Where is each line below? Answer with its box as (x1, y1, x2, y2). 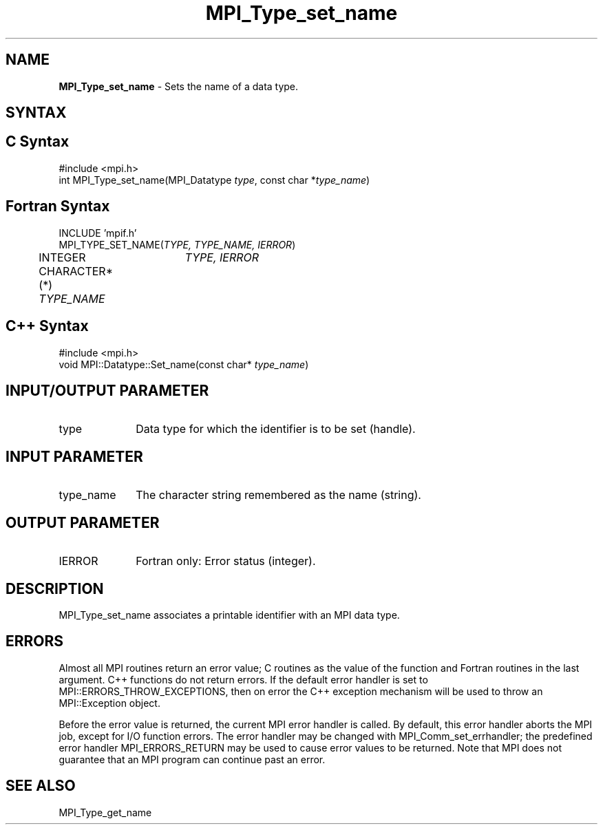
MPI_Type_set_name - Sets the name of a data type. (59, 80, 299, 92)
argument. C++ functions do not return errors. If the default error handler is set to (59, 673, 428, 685)
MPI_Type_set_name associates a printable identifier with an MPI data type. (59, 608, 400, 621)
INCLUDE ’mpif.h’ (59, 226, 137, 239)
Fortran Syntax (6, 198, 110, 215)
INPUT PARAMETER (6, 447, 143, 465)
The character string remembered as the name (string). (136, 488, 421, 502)
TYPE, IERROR (184, 250, 260, 264)
